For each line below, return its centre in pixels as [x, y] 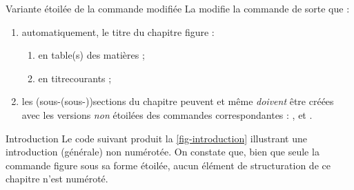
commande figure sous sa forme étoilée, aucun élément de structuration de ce [168, 165]
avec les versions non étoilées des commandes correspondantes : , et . [167, 114]
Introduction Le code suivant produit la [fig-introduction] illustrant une [156, 138]
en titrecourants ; [75, 78]
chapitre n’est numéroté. [57, 179]
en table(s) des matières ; [91, 55]
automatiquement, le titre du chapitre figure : [118, 31]
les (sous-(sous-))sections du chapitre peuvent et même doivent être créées [178, 101]
